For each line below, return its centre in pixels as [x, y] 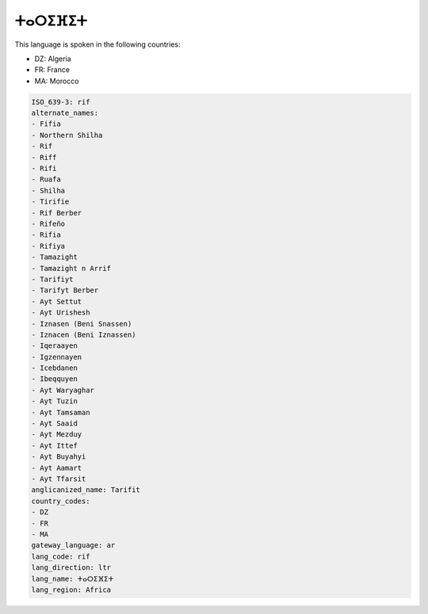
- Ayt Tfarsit [59, 479]
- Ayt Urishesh [61, 313]
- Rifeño [48, 224]
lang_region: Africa [71, 589]
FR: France [52, 70]
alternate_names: [65, 113]
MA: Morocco [57, 81]
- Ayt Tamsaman [61, 412]
